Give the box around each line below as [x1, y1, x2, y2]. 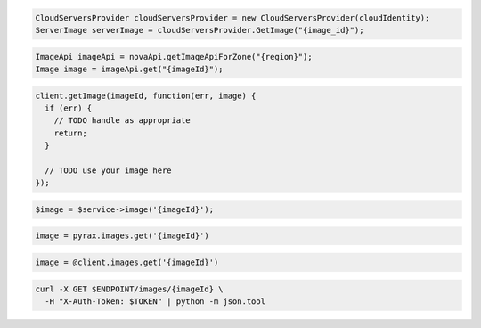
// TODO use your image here [45, 165, 173, 176]
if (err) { [45, 102, 93, 113]
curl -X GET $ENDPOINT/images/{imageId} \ [35, 283, 224, 294]
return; [53, 127, 88, 138]
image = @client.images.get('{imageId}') [35, 258, 219, 267]
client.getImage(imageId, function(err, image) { [35, 90, 257, 101]
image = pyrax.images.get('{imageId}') [35, 231, 209, 241]
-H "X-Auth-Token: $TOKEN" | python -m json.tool [45, 296, 266, 307]
